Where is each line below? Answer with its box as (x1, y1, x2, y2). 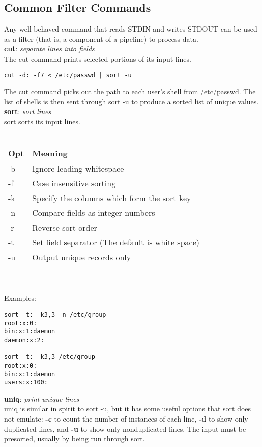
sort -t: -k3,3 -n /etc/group (4, 311, 106, 318)
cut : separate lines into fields (4, 43, 95, 54)
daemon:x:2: (4, 336, 44, 344)
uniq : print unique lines (4, 393, 79, 404)
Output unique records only (32, 251, 131, 263)
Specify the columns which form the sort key (32, 192, 191, 204)
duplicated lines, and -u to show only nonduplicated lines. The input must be (4, 423, 246, 434)
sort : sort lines (4, 106, 51, 117)
